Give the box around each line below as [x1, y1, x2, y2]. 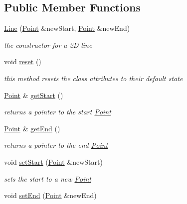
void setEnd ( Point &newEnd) [4, 190, 97, 201]
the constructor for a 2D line [4, 39, 92, 50]
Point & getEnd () [4, 123, 60, 133]
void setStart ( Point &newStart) [4, 156, 103, 167]
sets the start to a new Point [4, 173, 91, 184]
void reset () [4, 56, 41, 67]
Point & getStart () [4, 90, 63, 100]
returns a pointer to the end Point [4, 140, 108, 150]
